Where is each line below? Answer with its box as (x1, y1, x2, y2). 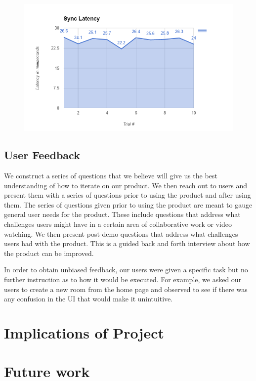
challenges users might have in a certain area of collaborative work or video (4, 219, 232, 229)
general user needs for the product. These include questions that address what (4, 209, 241, 219)
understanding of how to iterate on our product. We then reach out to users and (4, 180, 248, 190)
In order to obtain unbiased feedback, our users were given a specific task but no (4, 264, 248, 275)
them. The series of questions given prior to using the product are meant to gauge (4, 199, 253, 210)
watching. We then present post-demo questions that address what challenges (4, 228, 238, 239)
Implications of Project (4, 322, 164, 342)
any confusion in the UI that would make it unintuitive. (4, 294, 173, 304)
